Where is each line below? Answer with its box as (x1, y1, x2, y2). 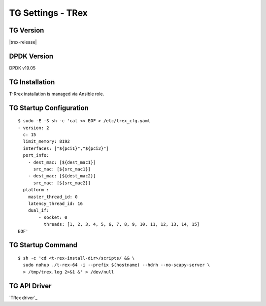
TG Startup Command (9, 241, 78, 249)
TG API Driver (9, 281, 52, 290)
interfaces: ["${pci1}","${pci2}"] (23, 145, 109, 151)
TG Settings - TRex (9, 7, 88, 18)
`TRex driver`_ (9, 295, 38, 301)
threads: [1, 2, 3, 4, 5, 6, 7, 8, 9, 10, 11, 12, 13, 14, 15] (43, 222, 200, 227)
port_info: (23, 153, 49, 158)
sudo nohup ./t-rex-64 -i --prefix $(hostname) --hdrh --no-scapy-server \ (23, 262, 210, 268)
